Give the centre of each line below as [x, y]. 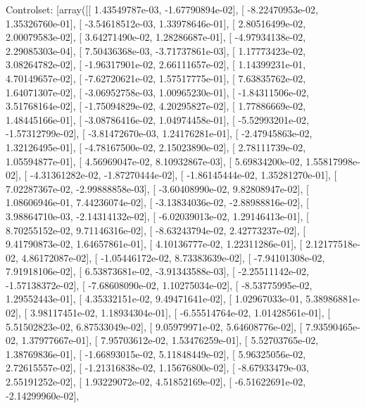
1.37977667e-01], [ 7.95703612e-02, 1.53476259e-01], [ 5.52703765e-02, [170, 340]
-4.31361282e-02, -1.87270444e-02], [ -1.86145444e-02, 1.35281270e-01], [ [183, 175]
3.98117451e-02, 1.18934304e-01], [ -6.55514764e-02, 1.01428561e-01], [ [180, 313]
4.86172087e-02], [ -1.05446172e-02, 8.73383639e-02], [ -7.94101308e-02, [173, 257]
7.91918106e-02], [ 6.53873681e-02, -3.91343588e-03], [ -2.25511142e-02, [157, 271]
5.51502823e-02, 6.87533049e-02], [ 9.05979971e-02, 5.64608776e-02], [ [154, 326]
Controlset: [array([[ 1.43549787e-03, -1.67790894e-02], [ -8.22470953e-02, [162, 9]
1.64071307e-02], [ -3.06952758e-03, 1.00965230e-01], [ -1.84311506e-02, [157, 92]
